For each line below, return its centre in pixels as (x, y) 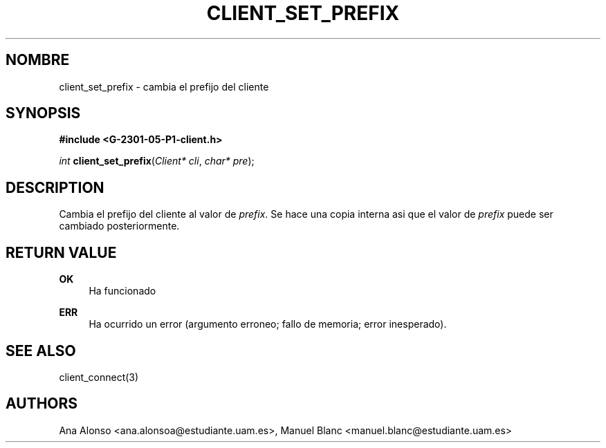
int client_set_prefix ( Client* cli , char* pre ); (157, 161)
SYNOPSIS (43, 113)
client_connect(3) (99, 377)
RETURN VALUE (61, 252)
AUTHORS (42, 404)
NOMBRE (38, 60)
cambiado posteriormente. (119, 226)
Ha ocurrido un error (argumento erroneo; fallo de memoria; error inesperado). (268, 324)
